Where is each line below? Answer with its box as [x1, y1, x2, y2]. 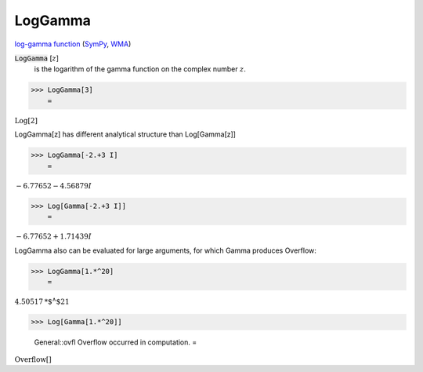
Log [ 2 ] [14, 116, 38, 125]
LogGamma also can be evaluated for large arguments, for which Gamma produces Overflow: [14, 246, 317, 255]
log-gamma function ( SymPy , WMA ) [14, 39, 132, 49]
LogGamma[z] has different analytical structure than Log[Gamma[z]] [14, 129, 237, 139]
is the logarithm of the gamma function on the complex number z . [34, 64, 246, 74]
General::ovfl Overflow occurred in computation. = [34, 337, 197, 347]
